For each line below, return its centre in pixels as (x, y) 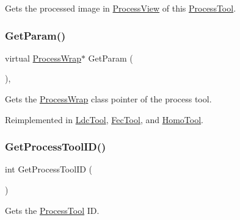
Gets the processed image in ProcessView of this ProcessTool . (121, 8)
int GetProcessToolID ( (49, 169)
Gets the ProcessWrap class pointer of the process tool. (108, 99)
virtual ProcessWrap (43, 58)
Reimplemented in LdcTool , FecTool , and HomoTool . (104, 119)
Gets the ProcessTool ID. (52, 210)
